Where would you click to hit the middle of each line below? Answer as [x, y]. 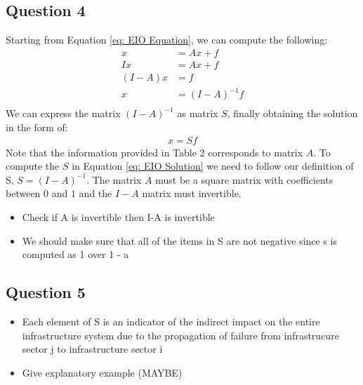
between [23, 193]
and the [95, 193]
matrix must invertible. [192, 193]
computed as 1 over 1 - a [75, 254]
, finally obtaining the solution [292, 113]
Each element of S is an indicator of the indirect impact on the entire [171, 322]
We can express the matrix [63, 113]
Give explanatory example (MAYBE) [102, 372]
